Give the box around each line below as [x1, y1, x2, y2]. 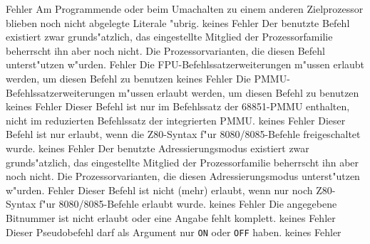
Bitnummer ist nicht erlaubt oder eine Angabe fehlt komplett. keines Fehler [6, 210, 336, 225]
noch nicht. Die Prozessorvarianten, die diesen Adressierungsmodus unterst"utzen [6, 169, 360, 184]
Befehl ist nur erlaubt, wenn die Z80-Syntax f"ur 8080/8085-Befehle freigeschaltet [6, 127, 361, 142]
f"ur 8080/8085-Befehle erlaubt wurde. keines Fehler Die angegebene [39, 196, 337, 211]
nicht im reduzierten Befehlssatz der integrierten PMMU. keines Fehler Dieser [6, 112, 346, 127]
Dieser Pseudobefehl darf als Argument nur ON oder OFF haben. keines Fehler [6, 224, 341, 239]
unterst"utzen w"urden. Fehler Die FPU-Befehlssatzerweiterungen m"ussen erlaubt [6, 57, 365, 72]
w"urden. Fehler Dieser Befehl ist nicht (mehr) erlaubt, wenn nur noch [6, 182, 313, 197]
